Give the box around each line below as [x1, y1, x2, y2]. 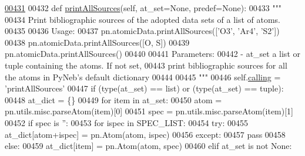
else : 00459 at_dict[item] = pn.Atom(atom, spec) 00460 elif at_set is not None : [5, 140, 292, 152]
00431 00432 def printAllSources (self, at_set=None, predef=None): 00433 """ [5, 2, 282, 13]
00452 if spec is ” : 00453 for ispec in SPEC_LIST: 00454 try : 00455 [5, 116, 248, 128]
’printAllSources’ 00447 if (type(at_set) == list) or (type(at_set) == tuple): [5, 82, 284, 94]
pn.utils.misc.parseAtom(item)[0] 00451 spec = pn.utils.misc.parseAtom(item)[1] [5, 105, 294, 117]
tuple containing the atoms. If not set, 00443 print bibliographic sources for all [5, 59, 287, 71]
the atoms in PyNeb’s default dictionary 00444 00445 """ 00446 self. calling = [5, 70, 281, 83]
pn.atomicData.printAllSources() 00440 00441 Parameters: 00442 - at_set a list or [5, 48, 300, 60]
